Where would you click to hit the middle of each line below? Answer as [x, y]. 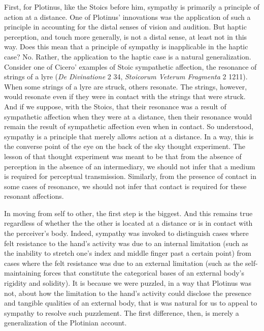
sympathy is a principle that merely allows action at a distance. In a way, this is [129, 136]
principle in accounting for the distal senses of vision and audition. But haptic [125, 27]
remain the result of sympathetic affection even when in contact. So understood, [129, 126]
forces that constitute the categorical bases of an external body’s [144, 273]
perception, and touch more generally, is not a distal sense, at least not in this [126, 36]
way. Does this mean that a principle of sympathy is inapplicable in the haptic [126, 47]
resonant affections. [34, 196]
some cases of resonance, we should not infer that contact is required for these [125, 186]
